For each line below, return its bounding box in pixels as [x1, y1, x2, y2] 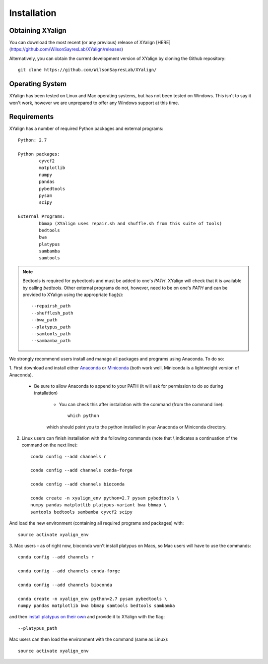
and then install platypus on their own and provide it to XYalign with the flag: [9, 614, 165, 620]
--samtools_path [31, 331, 71, 337]
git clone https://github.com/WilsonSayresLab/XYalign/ [18, 67, 157, 73]
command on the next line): [21, 442, 78, 448]
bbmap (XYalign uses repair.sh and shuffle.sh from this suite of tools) [39, 221, 222, 226]
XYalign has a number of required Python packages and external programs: [9, 125, 164, 131]
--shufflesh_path [31, 310, 73, 316]
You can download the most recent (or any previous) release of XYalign [9, 40, 155, 46]
